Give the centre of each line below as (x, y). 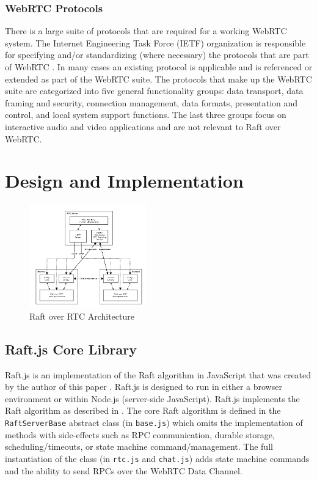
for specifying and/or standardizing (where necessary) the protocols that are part (157, 55)
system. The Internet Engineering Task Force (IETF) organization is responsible (155, 42)
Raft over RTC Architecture (82, 316)
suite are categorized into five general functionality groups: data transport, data (154, 91)
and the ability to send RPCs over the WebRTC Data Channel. (124, 470)
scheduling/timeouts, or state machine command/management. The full (139, 446)
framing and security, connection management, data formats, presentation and (151, 102)
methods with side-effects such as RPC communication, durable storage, (140, 434)
